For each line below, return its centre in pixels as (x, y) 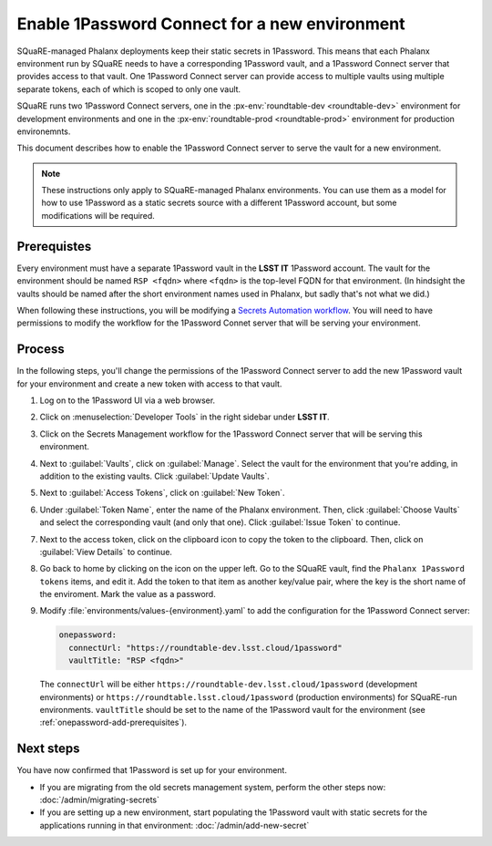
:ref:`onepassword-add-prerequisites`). (113, 722)
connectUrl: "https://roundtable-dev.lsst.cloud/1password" (205, 648)
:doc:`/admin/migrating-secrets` (99, 800)
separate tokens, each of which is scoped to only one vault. (129, 89)
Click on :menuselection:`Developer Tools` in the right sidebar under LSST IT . (184, 417)
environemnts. (44, 131)
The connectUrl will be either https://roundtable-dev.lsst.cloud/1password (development (229, 685)
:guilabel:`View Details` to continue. (106, 552)
